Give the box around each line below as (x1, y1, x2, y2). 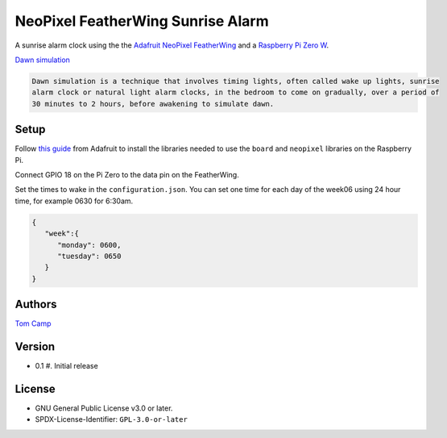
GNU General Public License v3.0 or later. (35, 403, 173, 413)
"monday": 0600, (57, 240, 122, 249)
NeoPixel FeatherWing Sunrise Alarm (14, 12, 269, 30)
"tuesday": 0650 (57, 251, 122, 261)
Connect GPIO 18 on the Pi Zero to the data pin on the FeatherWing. (14, 169, 239, 179)
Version (14, 340, 56, 354)
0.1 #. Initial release (35, 361, 98, 371)
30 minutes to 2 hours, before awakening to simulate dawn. (31, 99, 275, 108)
